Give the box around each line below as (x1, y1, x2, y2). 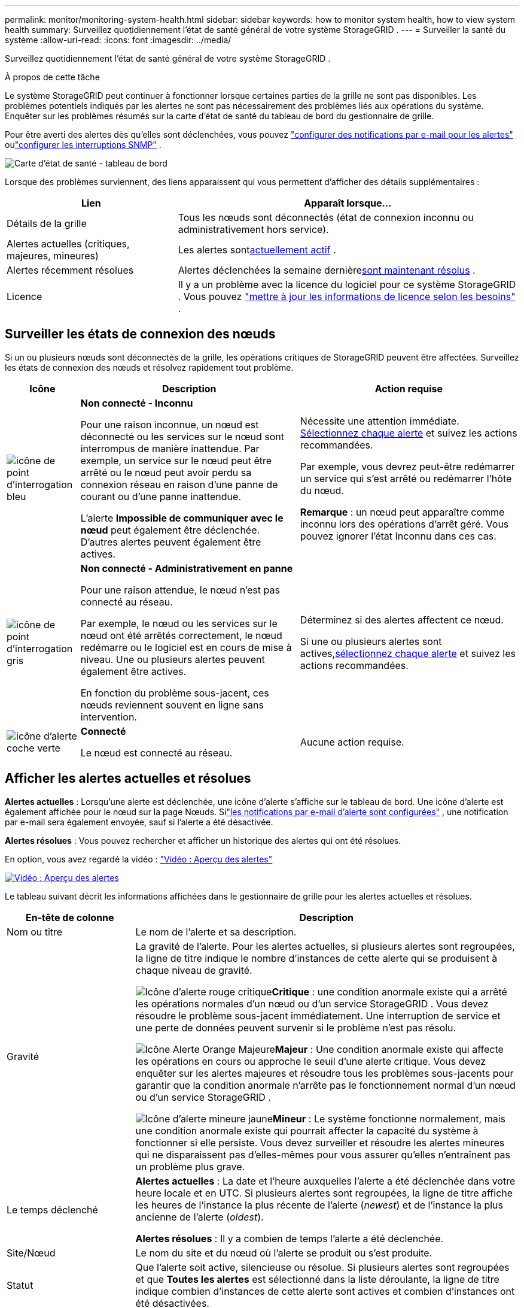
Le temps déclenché (7, 1203, 98, 1216)
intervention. (80, 710, 137, 723)
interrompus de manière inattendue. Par (80, 442, 260, 455)
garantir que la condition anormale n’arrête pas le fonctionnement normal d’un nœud (135, 1079, 516, 1091)
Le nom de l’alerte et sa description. (135, 925, 297, 938)
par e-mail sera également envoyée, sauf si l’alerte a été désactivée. (5, 816, 273, 827)
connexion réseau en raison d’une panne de (80, 478, 278, 490)
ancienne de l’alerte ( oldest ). (135, 1210, 264, 1223)
